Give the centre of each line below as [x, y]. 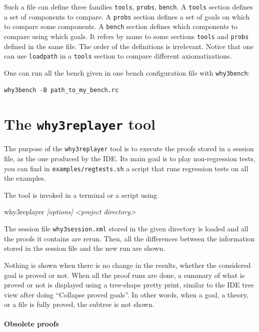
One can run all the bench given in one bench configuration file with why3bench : [127, 72]
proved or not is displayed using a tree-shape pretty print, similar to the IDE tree [129, 285]
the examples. [25, 178]
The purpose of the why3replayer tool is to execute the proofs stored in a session [129, 148]
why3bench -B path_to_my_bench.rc [61, 90]
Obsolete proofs [31, 324]
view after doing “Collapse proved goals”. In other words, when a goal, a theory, [126, 294]
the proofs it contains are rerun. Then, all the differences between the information [129, 238]
